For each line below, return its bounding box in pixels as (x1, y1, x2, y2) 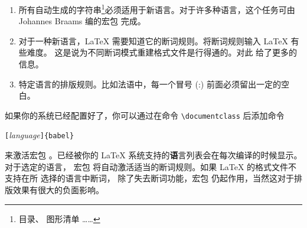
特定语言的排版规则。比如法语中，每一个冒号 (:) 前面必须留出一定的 (18, 77, 281, 90)
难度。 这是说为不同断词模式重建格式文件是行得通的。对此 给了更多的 (27, 46, 298, 58)
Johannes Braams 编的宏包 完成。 (18, 15, 146, 27)
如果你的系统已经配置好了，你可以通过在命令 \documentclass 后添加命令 (5, 109, 285, 121)
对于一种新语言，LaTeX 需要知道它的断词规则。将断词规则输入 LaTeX (18, 34, 288, 47)
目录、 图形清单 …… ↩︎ (18, 212, 100, 224)
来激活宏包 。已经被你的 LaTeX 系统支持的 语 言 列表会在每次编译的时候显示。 (5, 149, 302, 161)
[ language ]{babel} (5, 129, 74, 141)
